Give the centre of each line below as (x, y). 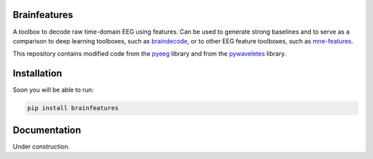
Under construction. (41, 146)
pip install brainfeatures (73, 108)
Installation (37, 73)
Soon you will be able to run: (53, 90)
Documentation (47, 130)
